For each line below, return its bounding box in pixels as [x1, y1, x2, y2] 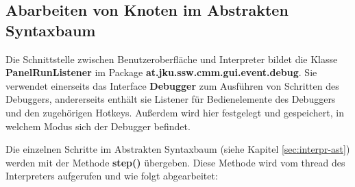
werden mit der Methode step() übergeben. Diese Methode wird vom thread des [5, 155, 345, 169]
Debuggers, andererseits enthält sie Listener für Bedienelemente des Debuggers [5, 92, 336, 106]
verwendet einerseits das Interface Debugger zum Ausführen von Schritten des [5, 78, 339, 92]
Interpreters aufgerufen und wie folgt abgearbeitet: [5, 169, 218, 183]
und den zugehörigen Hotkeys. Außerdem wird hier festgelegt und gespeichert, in [5, 105, 344, 119]
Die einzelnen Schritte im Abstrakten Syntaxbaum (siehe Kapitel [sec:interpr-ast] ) [5, 142, 350, 156]
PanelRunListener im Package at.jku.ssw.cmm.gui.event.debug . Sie [5, 65, 317, 79]
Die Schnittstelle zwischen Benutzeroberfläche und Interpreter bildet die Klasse [5, 51, 338, 66]
